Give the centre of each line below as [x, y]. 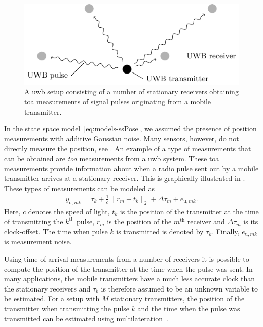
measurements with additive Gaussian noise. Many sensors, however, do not [122, 138]
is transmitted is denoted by [160, 231]
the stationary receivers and [47, 288]
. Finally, [226, 231]
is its [251, 221]
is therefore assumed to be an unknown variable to [180, 288]
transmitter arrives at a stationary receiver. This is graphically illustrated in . [125, 178]
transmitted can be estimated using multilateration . [86, 318]
